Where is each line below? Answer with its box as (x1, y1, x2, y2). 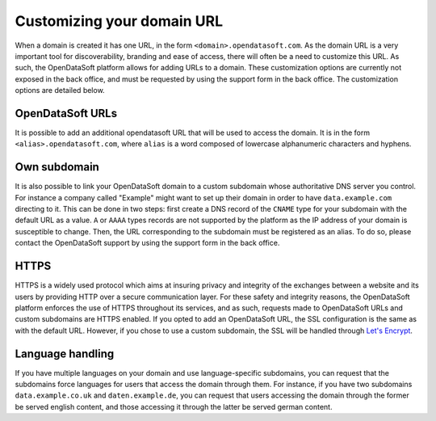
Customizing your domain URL (15, 12, 224, 30)
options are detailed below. (15, 86, 105, 95)
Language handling (15, 347, 115, 360)
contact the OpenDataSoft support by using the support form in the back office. (15, 238, 280, 248)
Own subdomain (15, 160, 100, 174)
